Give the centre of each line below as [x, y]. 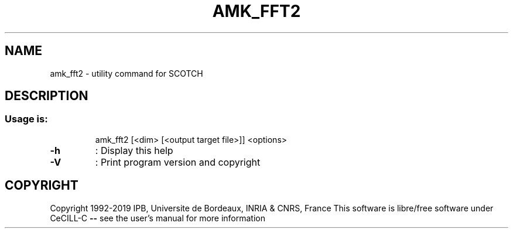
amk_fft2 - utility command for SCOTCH [126, 73]
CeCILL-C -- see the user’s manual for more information [158, 218]
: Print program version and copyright [178, 162]
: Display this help [134, 150]
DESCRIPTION [47, 96]
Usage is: [26, 119]
